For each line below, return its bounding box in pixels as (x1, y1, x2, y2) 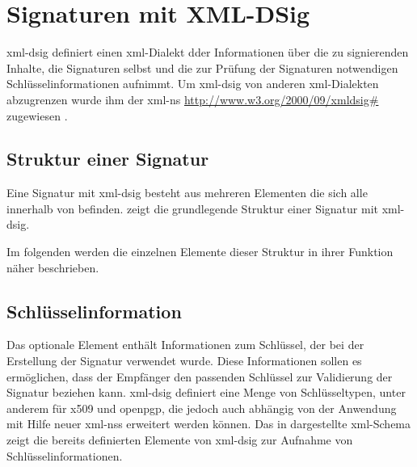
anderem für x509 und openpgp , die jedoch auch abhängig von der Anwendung (6, 399, 397, 416)
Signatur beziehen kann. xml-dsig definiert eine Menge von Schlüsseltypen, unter (6, 384, 406, 401)
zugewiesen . (6, 107, 68, 124)
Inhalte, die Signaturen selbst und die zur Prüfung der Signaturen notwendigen (6, 59, 398, 76)
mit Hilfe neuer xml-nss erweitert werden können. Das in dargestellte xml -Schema (6, 415, 411, 432)
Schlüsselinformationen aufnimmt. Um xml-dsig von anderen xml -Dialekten (6, 75, 379, 92)
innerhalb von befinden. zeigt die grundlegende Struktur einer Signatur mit (6, 200, 378, 217)
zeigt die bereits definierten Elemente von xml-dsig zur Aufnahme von (6, 431, 353, 448)
